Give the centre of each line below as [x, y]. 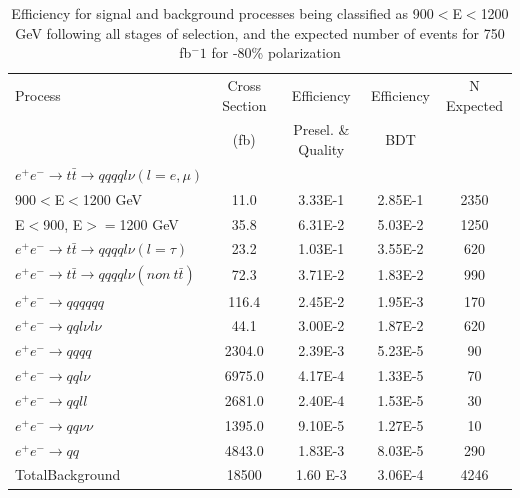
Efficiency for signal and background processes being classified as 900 [222, 13]
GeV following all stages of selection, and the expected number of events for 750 [260, 32]
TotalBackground [68, 474]
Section [244, 104]
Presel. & [321, 129]
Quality [321, 149]
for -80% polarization [276, 52]
